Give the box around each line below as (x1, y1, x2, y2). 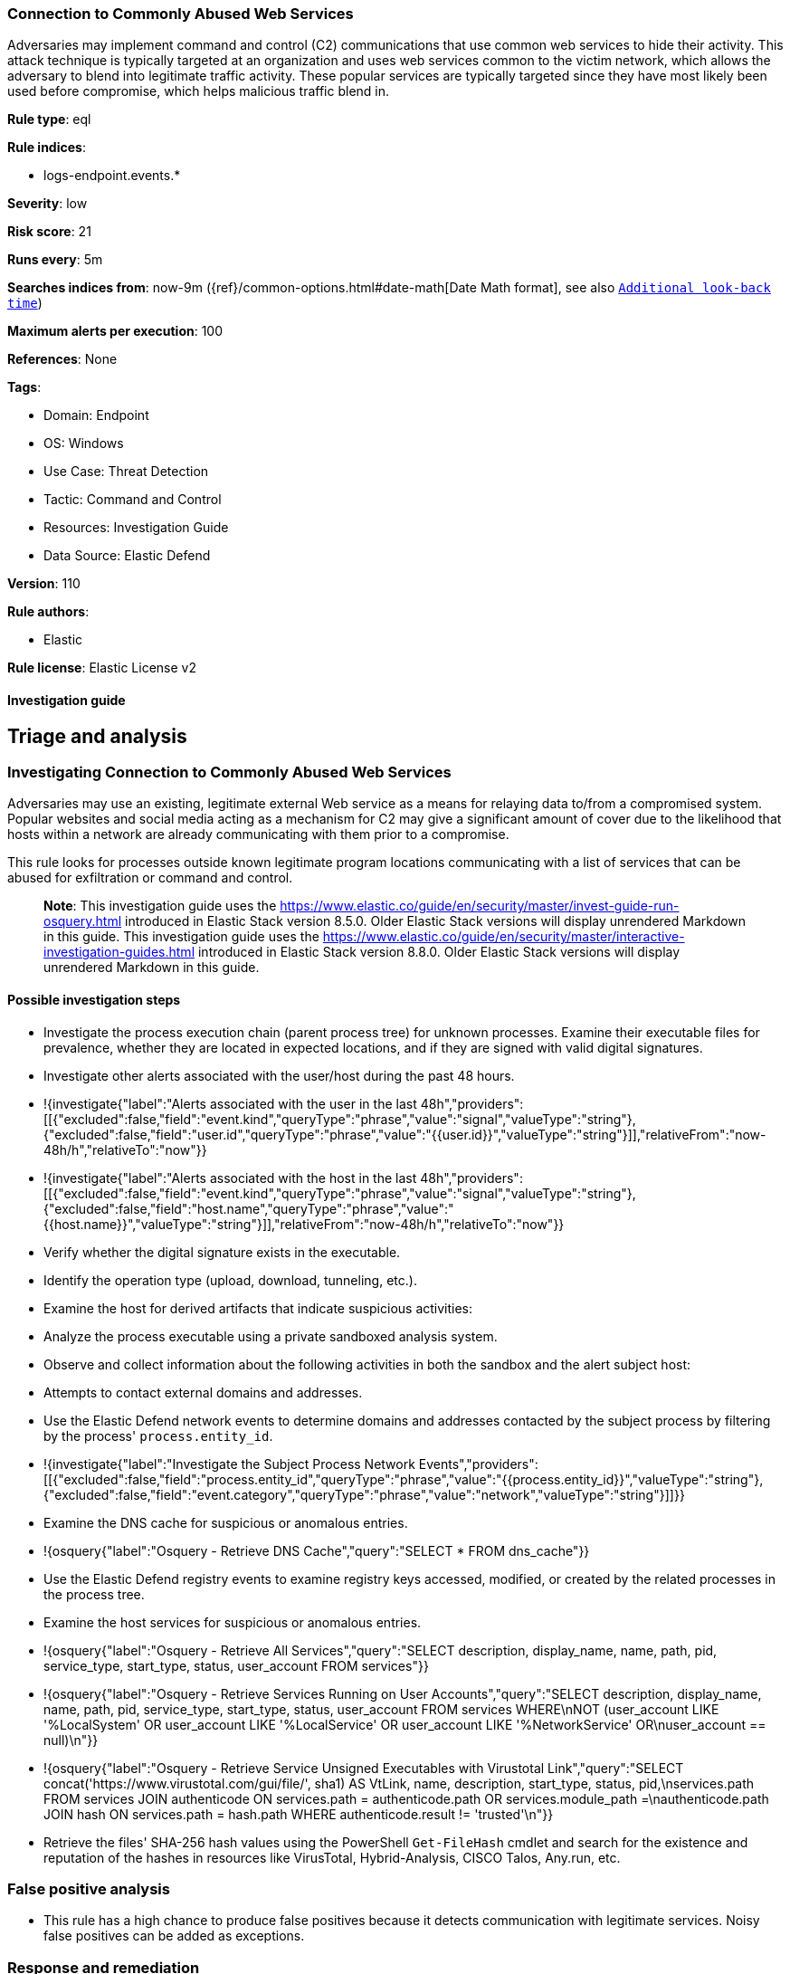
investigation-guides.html (43, 944, 195, 960)
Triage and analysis (7, 724, 187, 748)
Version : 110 (7, 576, 81, 592)
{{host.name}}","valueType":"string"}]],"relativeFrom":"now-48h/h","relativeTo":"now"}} (43, 1216, 565, 1232)
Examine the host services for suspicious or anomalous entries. (43, 1614, 422, 1630)
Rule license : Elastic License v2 (7, 660, 196, 676)
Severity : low (7, 195, 88, 212)
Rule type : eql (7, 111, 91, 128)
